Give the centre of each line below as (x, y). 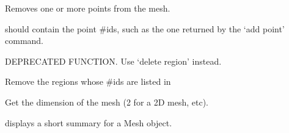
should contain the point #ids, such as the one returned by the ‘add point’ (145, 28)
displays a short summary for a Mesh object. (89, 122)
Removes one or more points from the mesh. (88, 8)
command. (24, 41)
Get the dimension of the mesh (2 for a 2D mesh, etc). (107, 102)
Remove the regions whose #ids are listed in (88, 81)
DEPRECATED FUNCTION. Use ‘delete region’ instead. (113, 61)
